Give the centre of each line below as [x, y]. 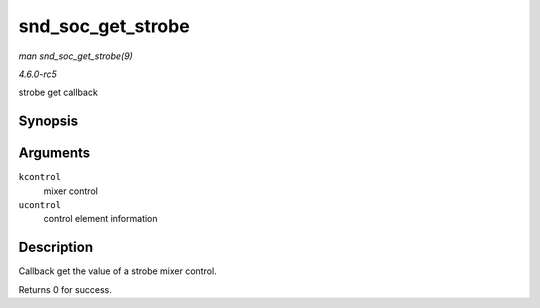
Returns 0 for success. [65, 289]
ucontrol [40, 205]
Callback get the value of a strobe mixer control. [117, 271]
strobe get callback [58, 92]
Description [56, 247]
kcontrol [40, 177]
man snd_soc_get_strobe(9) [76, 56]
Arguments [54, 153]
